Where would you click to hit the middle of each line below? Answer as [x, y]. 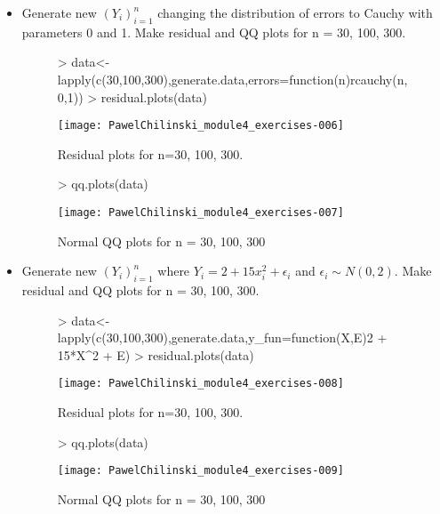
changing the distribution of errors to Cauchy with [295, 12]
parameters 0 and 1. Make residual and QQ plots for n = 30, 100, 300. [214, 32]
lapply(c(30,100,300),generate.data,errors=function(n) [204, 79]
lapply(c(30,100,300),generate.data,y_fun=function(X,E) [212, 337]
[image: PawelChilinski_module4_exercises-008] [200, 384]
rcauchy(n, [379, 79]
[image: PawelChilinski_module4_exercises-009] [200, 471]
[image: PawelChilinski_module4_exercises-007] [200, 213]
